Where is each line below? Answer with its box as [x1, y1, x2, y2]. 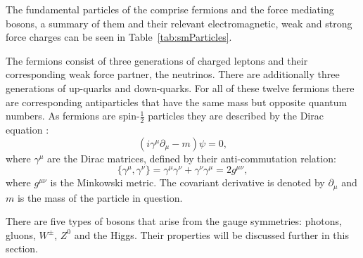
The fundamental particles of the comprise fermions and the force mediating [6, 2, 334, 16]
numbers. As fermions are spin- [6, 108, 140, 123]
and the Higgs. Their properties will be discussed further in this [74, 227, 349, 242]
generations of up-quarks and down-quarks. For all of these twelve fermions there [6, 80, 355, 95]
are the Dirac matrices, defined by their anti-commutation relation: [47, 150, 336, 165]
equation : [6, 122, 49, 136]
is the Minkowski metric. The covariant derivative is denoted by [50, 175, 325, 190]
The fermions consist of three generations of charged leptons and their [6, 53, 308, 67]
